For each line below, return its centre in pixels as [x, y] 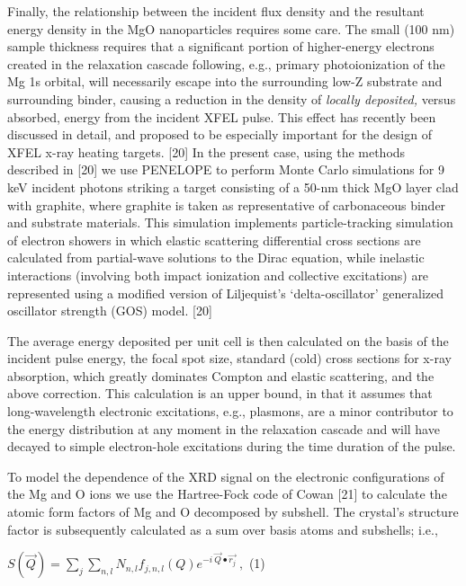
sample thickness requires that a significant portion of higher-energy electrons [221, 46]
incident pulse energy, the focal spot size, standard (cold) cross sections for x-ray [229, 358]
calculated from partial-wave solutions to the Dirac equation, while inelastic [216, 257]
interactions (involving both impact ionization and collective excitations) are [218, 275]
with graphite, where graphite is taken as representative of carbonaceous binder [227, 204]
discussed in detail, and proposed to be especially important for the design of [220, 134]
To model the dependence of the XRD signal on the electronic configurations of [226, 476]
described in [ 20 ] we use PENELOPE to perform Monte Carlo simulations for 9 [226, 169]
